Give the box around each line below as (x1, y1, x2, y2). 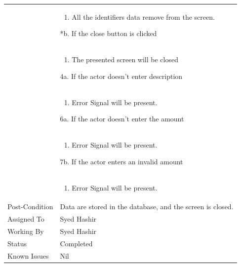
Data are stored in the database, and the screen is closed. (60, 201, 234, 212)
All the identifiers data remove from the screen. (72, 11, 215, 22)
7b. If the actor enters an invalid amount (60, 156, 183, 166)
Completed (60, 238, 93, 248)
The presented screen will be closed (72, 54, 178, 65)
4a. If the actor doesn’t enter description (60, 71, 183, 81)
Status (7, 238, 27, 248)
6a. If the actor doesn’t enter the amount (60, 114, 184, 124)
